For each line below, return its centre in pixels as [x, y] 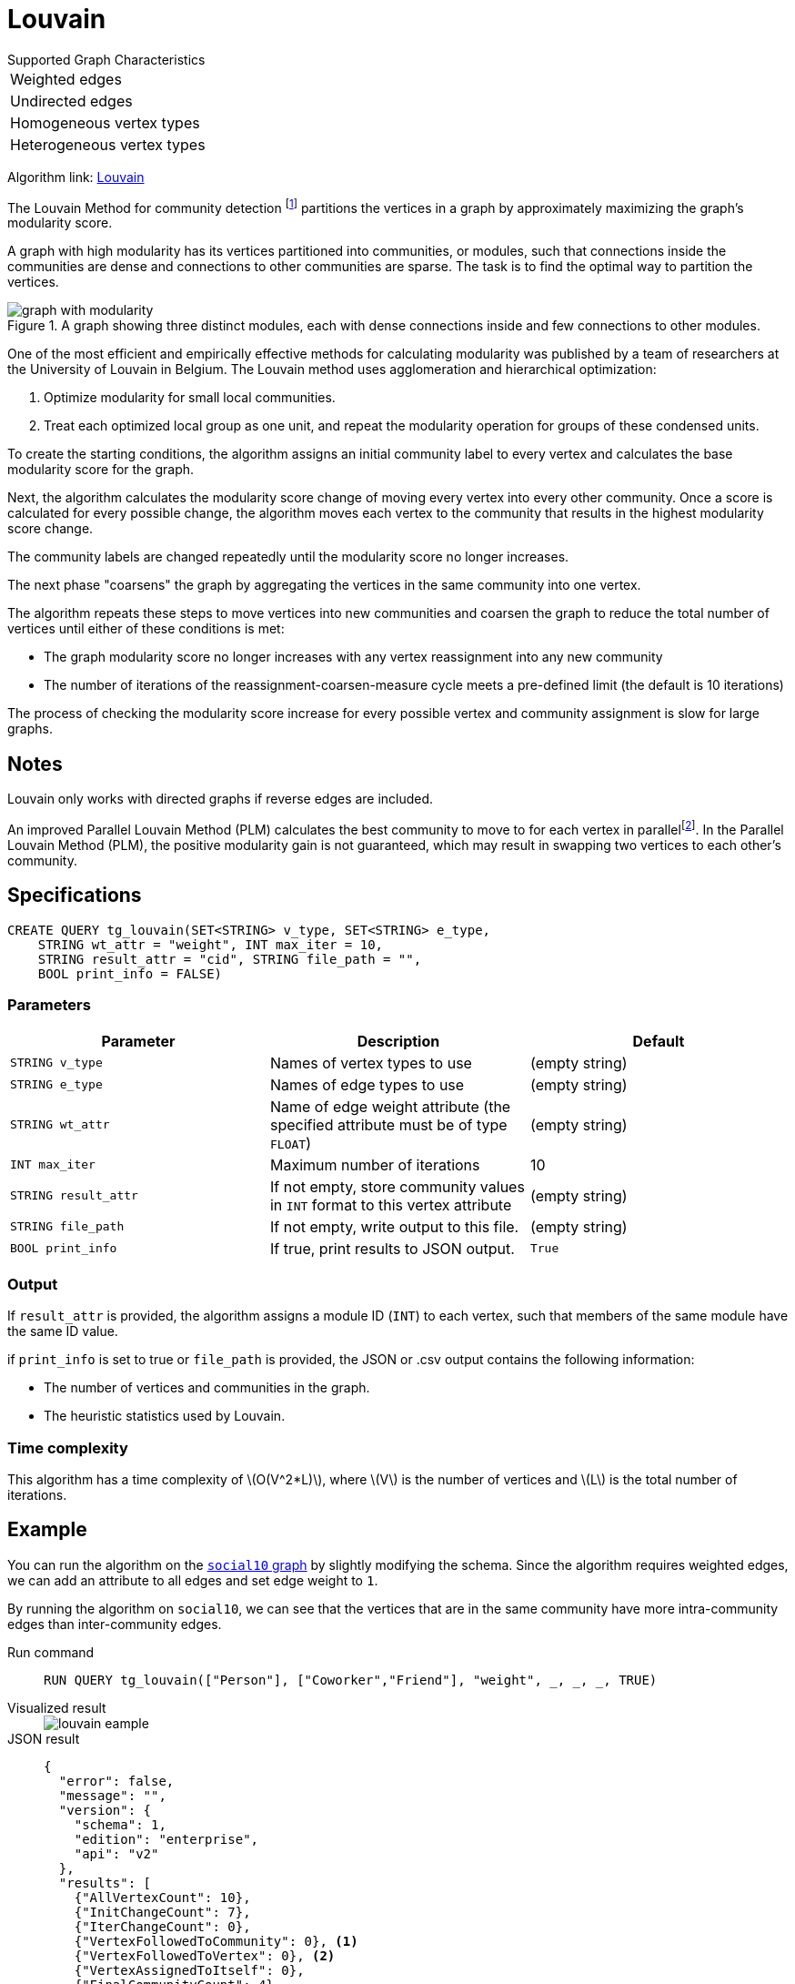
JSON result [44, 1738]
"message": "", [112, 1795]
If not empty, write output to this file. [394, 1226]
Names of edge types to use [367, 1084]
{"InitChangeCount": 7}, [162, 1912]
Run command [51, 1652]
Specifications [75, 896]
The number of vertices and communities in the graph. [207, 1388]
